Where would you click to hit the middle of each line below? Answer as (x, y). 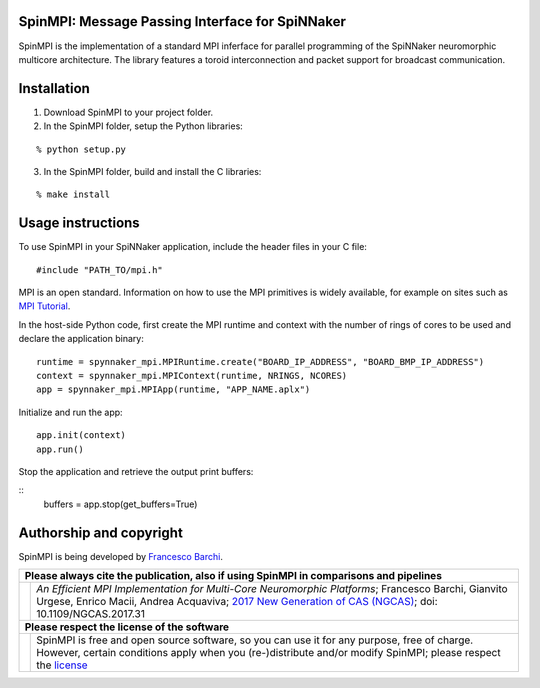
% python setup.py (81, 149)
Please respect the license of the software (127, 627)
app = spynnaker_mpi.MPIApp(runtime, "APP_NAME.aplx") (173, 389)
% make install (73, 194)
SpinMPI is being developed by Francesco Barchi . (121, 556)
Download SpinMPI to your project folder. (128, 112)
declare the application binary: (81, 339)
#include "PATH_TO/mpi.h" (100, 269)
